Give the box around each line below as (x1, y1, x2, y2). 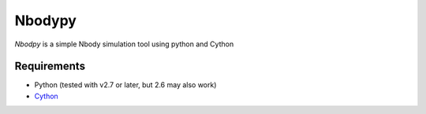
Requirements (14, 60, 86, 73)
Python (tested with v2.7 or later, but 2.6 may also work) (34, 80, 217, 90)
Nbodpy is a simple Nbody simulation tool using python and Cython (14, 39, 234, 49)
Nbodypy (14, 12, 77, 29)
